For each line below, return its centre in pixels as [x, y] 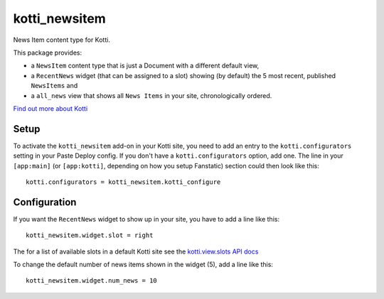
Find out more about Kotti [50, 108]
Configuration [45, 202]
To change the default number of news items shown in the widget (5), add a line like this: [143, 265]
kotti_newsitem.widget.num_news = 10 [92, 281]
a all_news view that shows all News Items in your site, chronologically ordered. [151, 95]
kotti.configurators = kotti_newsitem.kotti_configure [123, 182]
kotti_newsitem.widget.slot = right [90, 235]
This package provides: [47, 53]
